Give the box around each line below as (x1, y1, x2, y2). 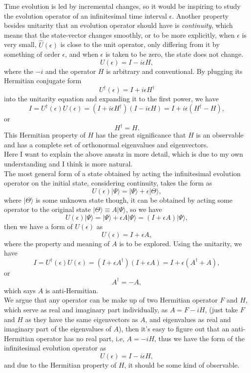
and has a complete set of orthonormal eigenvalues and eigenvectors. (4, 139, 209, 149)
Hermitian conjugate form (4, 75, 82, 86)
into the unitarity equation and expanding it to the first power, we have (4, 93, 219, 104)
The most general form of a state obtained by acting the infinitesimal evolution (4, 168, 241, 178)
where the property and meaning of (4, 238, 110, 248)
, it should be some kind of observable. (124, 359, 240, 370)
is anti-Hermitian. (45, 285, 99, 295)
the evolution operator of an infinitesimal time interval (4, 10, 167, 21)
